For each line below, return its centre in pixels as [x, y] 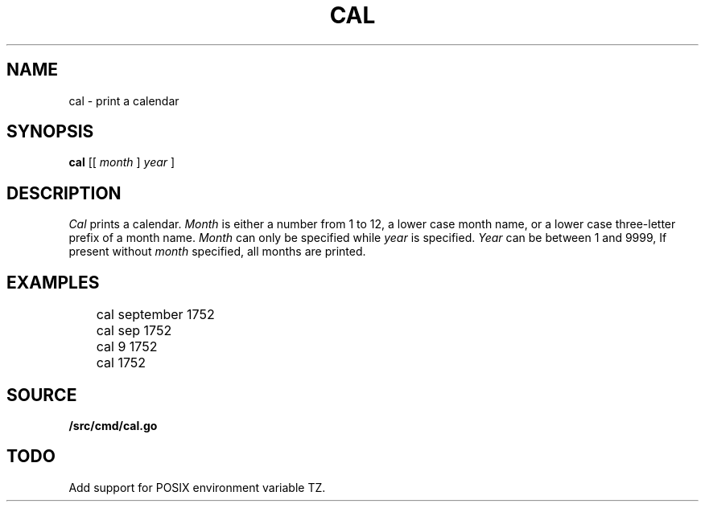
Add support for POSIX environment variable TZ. [197, 487]
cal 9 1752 [127, 347]
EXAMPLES [53, 282]
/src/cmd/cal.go [113, 425]
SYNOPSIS [50, 132]
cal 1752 [121, 363]
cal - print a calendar [124, 100]
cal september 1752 [155, 315]
